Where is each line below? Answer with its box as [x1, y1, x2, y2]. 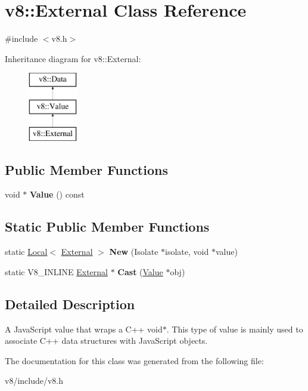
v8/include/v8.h [5, 374, 64, 387]
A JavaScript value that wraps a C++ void [5, 322, 163, 335]
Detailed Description [5, 294, 135, 313]
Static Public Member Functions [5, 217, 210, 236]
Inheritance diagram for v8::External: [5, 52, 141, 64]
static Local [5, 245, 48, 258]
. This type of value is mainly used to [166, 322, 303, 335]
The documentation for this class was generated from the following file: [5, 354, 264, 367]
